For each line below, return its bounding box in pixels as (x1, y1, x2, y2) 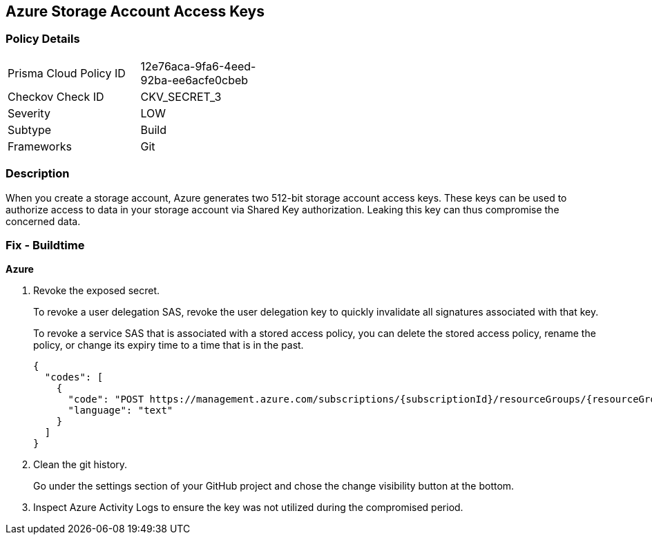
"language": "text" (68, 405, 173, 416)
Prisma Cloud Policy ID (8, 66, 126, 80)
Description (6, 166, 70, 181)
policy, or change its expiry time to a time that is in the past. (33, 339, 304, 351)
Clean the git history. (33, 459, 128, 471)
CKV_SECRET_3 (140, 89, 222, 104)
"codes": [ (44, 372, 104, 383)
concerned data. (6, 215, 81, 227)
